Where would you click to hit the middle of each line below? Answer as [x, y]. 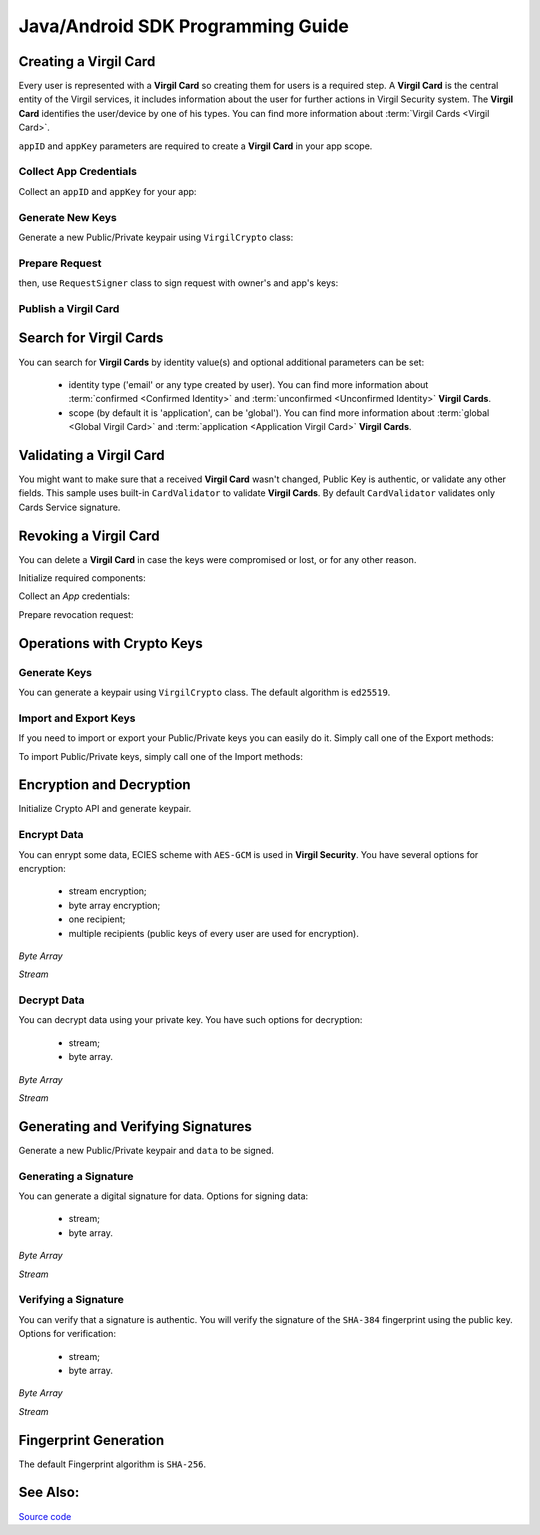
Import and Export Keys [77, 718]
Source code [45, 1516]
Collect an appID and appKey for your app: [107, 191]
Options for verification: [67, 1334]
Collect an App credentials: [74, 596]
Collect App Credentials [77, 172]
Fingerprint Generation [91, 1440]
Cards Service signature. [69, 507]
